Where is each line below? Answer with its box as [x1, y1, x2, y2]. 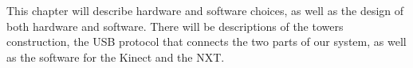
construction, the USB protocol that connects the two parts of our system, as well [6, 33, 407, 50]
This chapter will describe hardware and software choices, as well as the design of [6, 2, 404, 18]
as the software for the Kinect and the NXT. [6, 48, 225, 65]
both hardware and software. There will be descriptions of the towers [6, 17, 344, 34]
